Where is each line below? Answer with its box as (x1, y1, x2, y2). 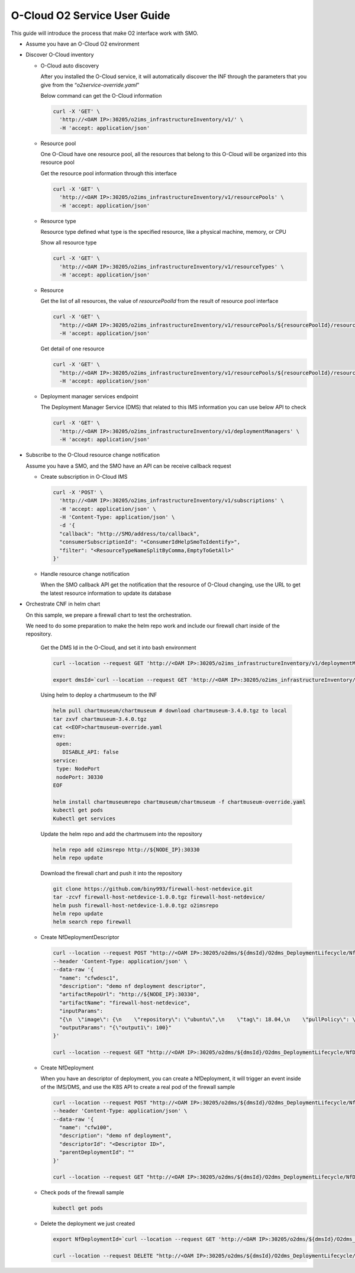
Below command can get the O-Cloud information (40, 92, 162, 99)
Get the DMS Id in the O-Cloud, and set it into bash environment (40, 644, 196, 651)
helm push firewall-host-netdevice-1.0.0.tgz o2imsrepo (53, 902, 219, 908)
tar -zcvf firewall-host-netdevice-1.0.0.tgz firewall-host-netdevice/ (53, 894, 266, 901)
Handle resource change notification (40, 571, 130, 577)
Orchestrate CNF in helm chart (25, 601, 101, 608)
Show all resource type (40, 239, 97, 246)
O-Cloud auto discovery (40, 62, 99, 69)
